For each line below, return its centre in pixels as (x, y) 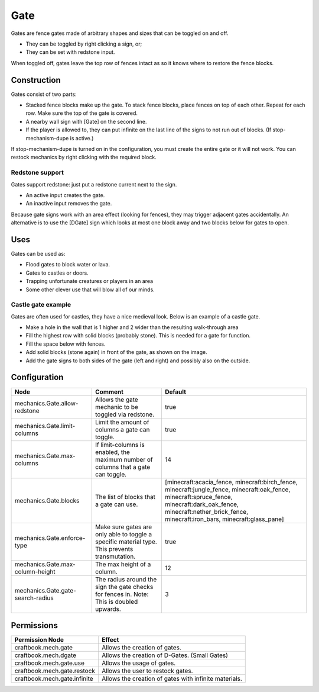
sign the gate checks (124, 587)
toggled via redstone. (125, 414)
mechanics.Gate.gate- (45, 590)
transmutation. (115, 556)
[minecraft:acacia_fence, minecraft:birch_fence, (231, 482)
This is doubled (116, 601)
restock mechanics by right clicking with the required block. (84, 157)
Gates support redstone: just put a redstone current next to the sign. (94, 184)
